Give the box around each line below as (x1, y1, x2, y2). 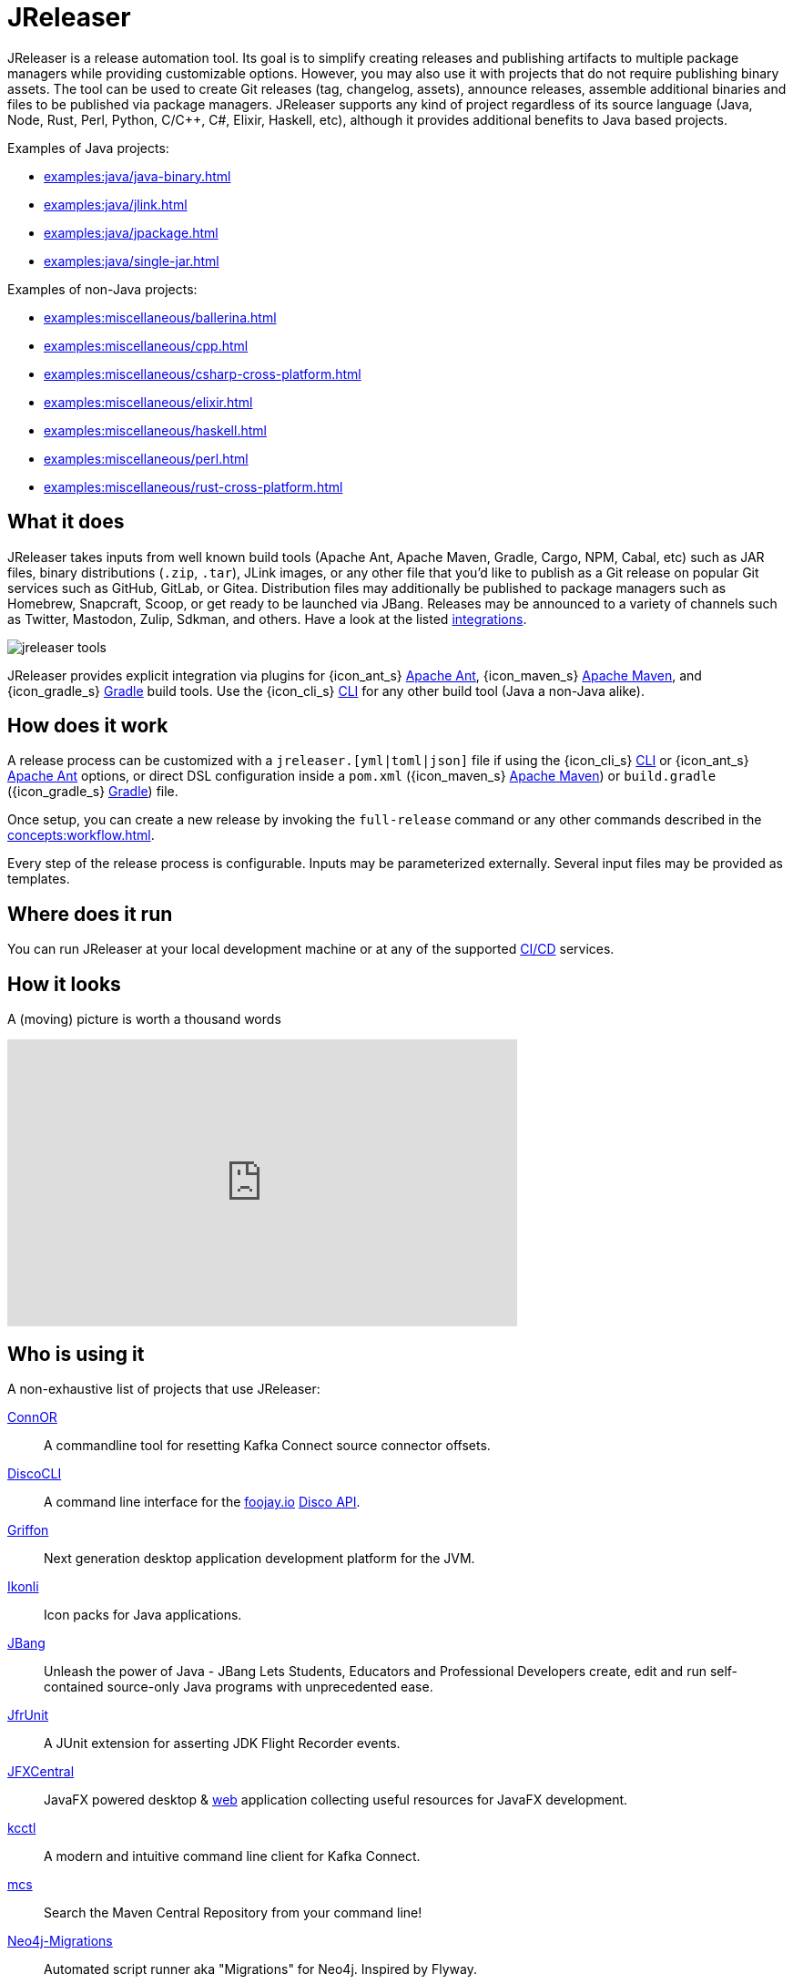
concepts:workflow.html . (7, 827, 155, 844)
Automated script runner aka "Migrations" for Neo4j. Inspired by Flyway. (44, 1960, 477, 1977)
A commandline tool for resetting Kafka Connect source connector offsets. (44, 1437, 491, 1453)
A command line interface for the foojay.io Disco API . (44, 1493, 361, 1509)
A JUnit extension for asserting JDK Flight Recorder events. (44, 1734, 401, 1751)
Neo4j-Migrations (7, 1932, 113, 1948)
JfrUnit (7, 1706, 49, 1723)
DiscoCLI (7, 1465, 62, 1481)
